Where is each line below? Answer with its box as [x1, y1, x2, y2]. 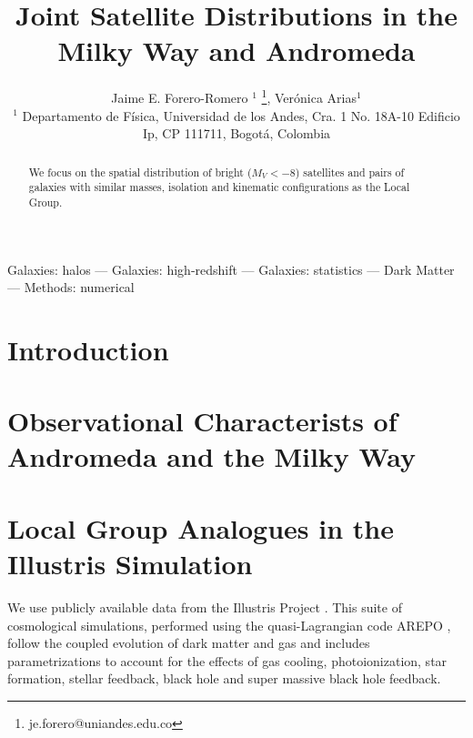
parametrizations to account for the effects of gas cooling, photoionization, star [7, 651, 448, 670]
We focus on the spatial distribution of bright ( [28, 164, 252, 179]
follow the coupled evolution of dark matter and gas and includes [7, 633, 370, 652]
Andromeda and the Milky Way [7, 438, 416, 475]
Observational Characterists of [7, 402, 398, 440]
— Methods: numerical [7, 278, 135, 297]
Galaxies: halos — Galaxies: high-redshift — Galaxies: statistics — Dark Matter [7, 259, 455, 278]
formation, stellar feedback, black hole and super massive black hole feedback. [7, 669, 441, 688]
